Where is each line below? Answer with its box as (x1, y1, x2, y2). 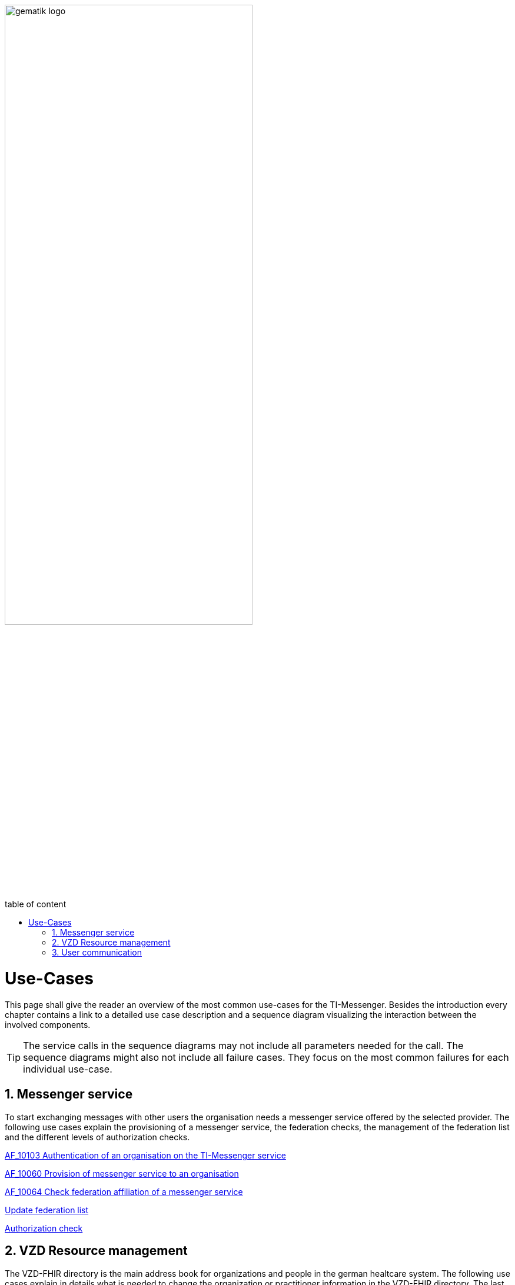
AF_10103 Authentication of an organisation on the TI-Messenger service (5, 1150, 286, 1160)
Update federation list (5, 1204, 89, 1215)
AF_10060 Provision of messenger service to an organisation (5, 1168, 239, 1179)
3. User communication (52, 947, 142, 958)
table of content (5, 899, 67, 910)
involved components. (5, 1019, 91, 1030)
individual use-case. (23, 1063, 112, 1075)
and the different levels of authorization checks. (5, 1131, 190, 1142)
